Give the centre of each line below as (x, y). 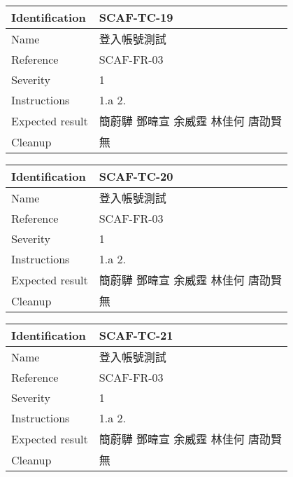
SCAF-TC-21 (136, 335)
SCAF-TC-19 (136, 17)
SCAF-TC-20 (136, 176)
